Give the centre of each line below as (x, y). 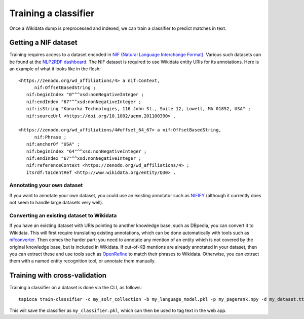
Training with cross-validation (58, 276)
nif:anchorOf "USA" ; (53, 144)
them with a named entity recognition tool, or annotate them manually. (83, 261)
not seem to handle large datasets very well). (56, 203)
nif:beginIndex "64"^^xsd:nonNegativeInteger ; (86, 151)
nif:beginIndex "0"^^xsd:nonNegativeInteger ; (85, 95)
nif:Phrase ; (50, 137)
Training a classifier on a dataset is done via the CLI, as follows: (75, 288)
